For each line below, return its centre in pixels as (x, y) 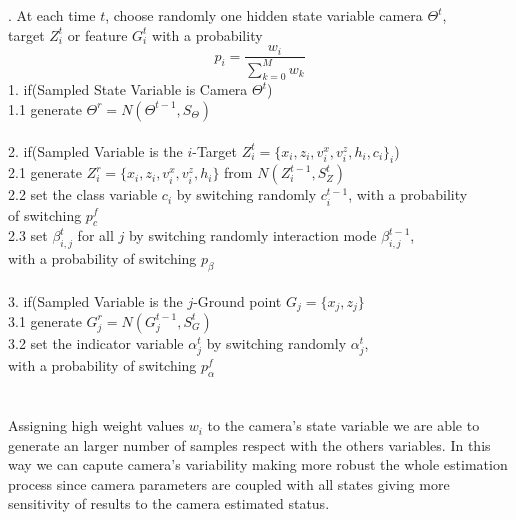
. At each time (52, 15)
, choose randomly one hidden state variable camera (264, 15)
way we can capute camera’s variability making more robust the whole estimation (258, 464)
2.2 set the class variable (83, 194)
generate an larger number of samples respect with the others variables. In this (249, 444)
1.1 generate (45, 108)
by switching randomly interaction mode (252, 235)
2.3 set (28, 235)
